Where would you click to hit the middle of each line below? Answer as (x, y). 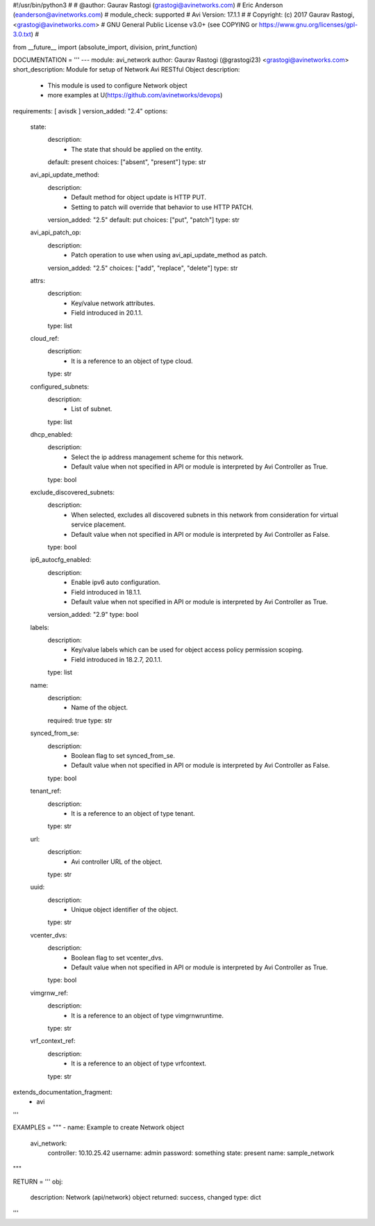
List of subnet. (92, 409)
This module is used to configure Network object (117, 85)
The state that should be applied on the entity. (137, 149)
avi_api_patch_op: (56, 232)
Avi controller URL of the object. (117, 862)
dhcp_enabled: (51, 435)
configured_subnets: (60, 387)
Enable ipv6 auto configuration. (116, 582)
